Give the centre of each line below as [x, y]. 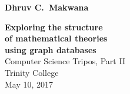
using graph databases [51, 49]
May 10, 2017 [29, 84]
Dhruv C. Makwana [47, 7]
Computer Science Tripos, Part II [65, 61]
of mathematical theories [56, 38]
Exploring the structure [54, 27]
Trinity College [32, 72]
